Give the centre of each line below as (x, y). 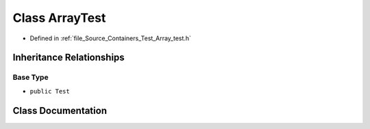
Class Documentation (60, 110)
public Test (50, 91)
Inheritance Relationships (69, 58)
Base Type (30, 77)
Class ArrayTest (59, 18)
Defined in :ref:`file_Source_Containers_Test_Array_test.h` (111, 38)
